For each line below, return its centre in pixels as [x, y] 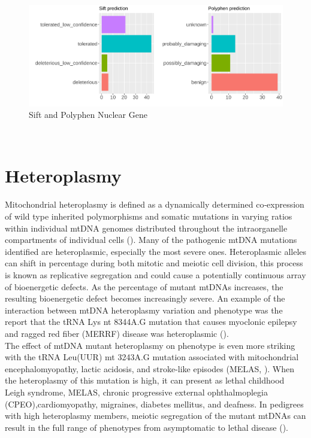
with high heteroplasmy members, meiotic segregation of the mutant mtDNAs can [155, 416]
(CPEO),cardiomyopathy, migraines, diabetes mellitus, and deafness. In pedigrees [154, 404]
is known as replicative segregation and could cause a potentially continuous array [155, 274]
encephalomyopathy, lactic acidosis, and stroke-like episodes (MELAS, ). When [150, 368]
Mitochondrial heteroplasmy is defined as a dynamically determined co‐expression [155, 204]
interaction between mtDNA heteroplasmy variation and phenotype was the [144, 310]
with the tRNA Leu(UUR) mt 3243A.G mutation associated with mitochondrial [152, 357]
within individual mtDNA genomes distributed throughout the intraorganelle [146, 228]
